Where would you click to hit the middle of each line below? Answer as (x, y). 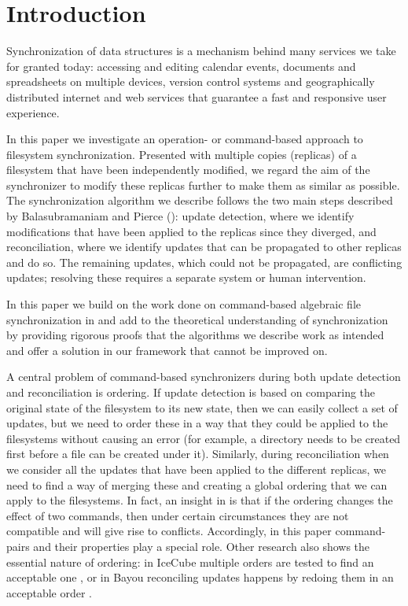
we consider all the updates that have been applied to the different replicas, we (196, 469)
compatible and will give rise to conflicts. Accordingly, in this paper (169, 531)
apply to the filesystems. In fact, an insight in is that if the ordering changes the (200, 500)
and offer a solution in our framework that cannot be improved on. (167, 350)
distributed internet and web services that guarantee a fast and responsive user (197, 96)
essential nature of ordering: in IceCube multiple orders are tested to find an (190, 562)
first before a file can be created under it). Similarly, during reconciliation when (198, 454)
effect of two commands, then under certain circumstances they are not (178, 515)
